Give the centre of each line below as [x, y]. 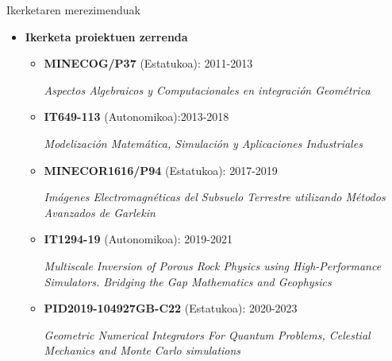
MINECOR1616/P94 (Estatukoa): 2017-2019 [161, 170]
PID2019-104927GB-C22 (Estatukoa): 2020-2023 [171, 308]
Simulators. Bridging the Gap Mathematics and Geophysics [188, 281]
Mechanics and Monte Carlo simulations [142, 350]
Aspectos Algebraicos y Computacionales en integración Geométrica [207, 89]
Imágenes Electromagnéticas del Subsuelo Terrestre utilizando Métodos [215, 197]
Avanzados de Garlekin [100, 212]
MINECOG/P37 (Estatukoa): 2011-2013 [148, 63]
